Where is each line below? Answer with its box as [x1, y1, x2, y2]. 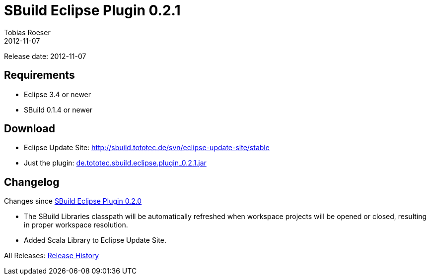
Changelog [4, 175, 60, 188]
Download [4, 122, 55, 135]
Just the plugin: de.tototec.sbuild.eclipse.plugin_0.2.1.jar [24, 159, 207, 167]
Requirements [4, 69, 75, 82]
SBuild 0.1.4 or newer [24, 105, 93, 114]
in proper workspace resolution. [24, 221, 128, 229]
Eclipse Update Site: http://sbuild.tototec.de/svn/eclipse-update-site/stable [24, 143, 270, 152]
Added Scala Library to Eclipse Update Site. [24, 236, 166, 245]
